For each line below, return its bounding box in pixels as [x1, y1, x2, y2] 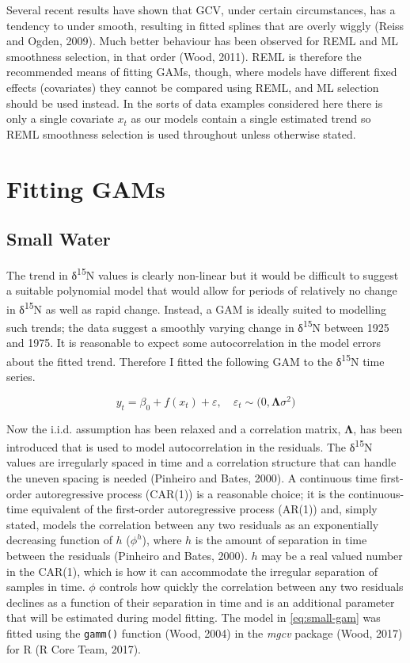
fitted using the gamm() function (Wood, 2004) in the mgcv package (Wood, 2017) [6, 624, 403, 641]
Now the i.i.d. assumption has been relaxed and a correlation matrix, [6, 420, 341, 436]
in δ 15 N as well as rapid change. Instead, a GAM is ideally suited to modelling [6, 298, 387, 317]
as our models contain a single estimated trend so [131, 110, 371, 127]
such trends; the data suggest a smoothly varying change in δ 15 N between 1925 [6, 317, 389, 335]
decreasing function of [6, 532, 112, 548]
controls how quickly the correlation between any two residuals [99, 578, 404, 595]
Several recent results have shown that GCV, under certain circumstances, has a [6, 2, 396, 17]
